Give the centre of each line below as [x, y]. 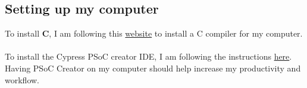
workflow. [22, 79]
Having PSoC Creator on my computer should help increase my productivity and [153, 68]
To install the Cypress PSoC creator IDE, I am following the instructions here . [148, 56]
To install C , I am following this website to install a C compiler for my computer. [154, 33]
